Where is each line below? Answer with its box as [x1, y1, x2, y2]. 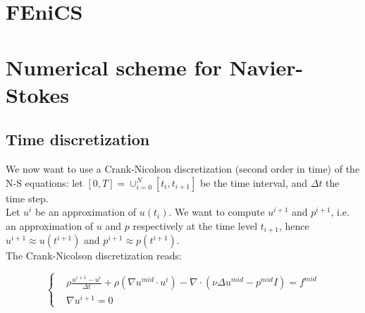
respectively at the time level [132, 218, 258, 233]
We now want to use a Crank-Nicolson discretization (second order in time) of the [6, 161, 360, 176]
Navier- [229, 52, 304, 81]
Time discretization [6, 128, 150, 150]
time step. [6, 190, 49, 205]
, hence [278, 218, 309, 233]
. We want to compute [168, 204, 265, 219]
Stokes [6, 80, 70, 109]
